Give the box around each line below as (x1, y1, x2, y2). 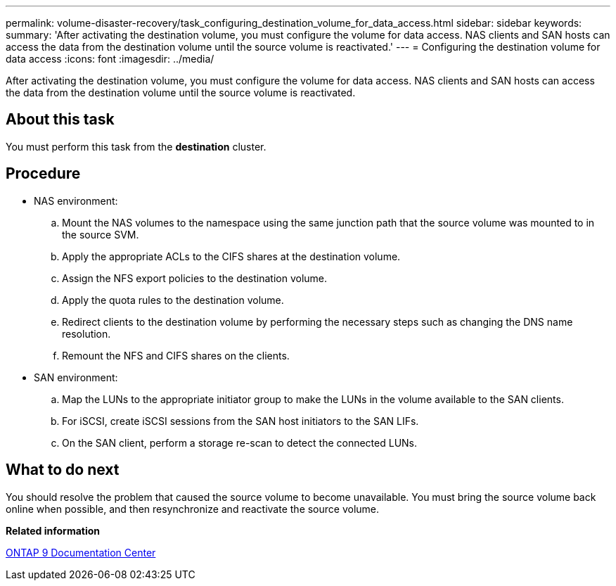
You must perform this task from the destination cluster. (6, 140, 267, 153)
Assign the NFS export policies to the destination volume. (62, 272, 328, 284)
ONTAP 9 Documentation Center (6, 546, 156, 559)
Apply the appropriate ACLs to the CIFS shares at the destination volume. (62, 250, 401, 262)
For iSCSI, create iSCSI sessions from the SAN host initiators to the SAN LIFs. (62, 414, 419, 427)
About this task (6, 110, 115, 129)
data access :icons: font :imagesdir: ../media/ (6, 53, 214, 65)
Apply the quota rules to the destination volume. (62, 293, 284, 306)
